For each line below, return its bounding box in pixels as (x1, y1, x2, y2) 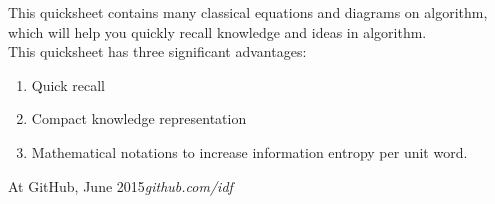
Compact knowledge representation (31, 108, 247, 129)
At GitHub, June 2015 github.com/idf (8, 175, 233, 196)
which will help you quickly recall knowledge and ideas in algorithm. (8, 21, 427, 42)
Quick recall (31, 74, 105, 95)
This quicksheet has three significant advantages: (8, 41, 307, 62)
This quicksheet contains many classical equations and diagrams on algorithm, (8, 2, 488, 22)
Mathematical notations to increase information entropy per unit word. (31, 141, 468, 162)
